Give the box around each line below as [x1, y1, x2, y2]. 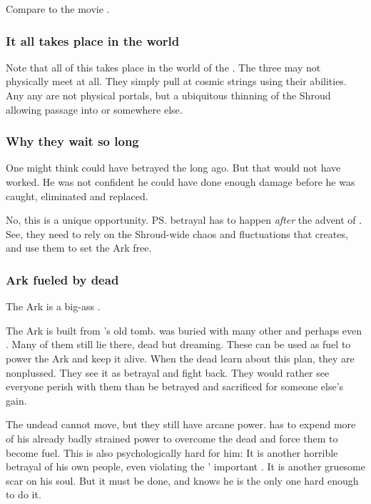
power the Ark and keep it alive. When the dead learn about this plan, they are [6, 350, 355, 365]
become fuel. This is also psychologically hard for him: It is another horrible [6, 445, 338, 460]
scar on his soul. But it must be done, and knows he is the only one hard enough [6, 473, 359, 488]
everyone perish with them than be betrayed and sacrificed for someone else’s [6, 379, 344, 394]
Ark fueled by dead [6, 270, 119, 288]
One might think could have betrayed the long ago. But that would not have [6, 160, 341, 175]
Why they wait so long [6, 132, 139, 150]
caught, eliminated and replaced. [6, 188, 148, 203]
